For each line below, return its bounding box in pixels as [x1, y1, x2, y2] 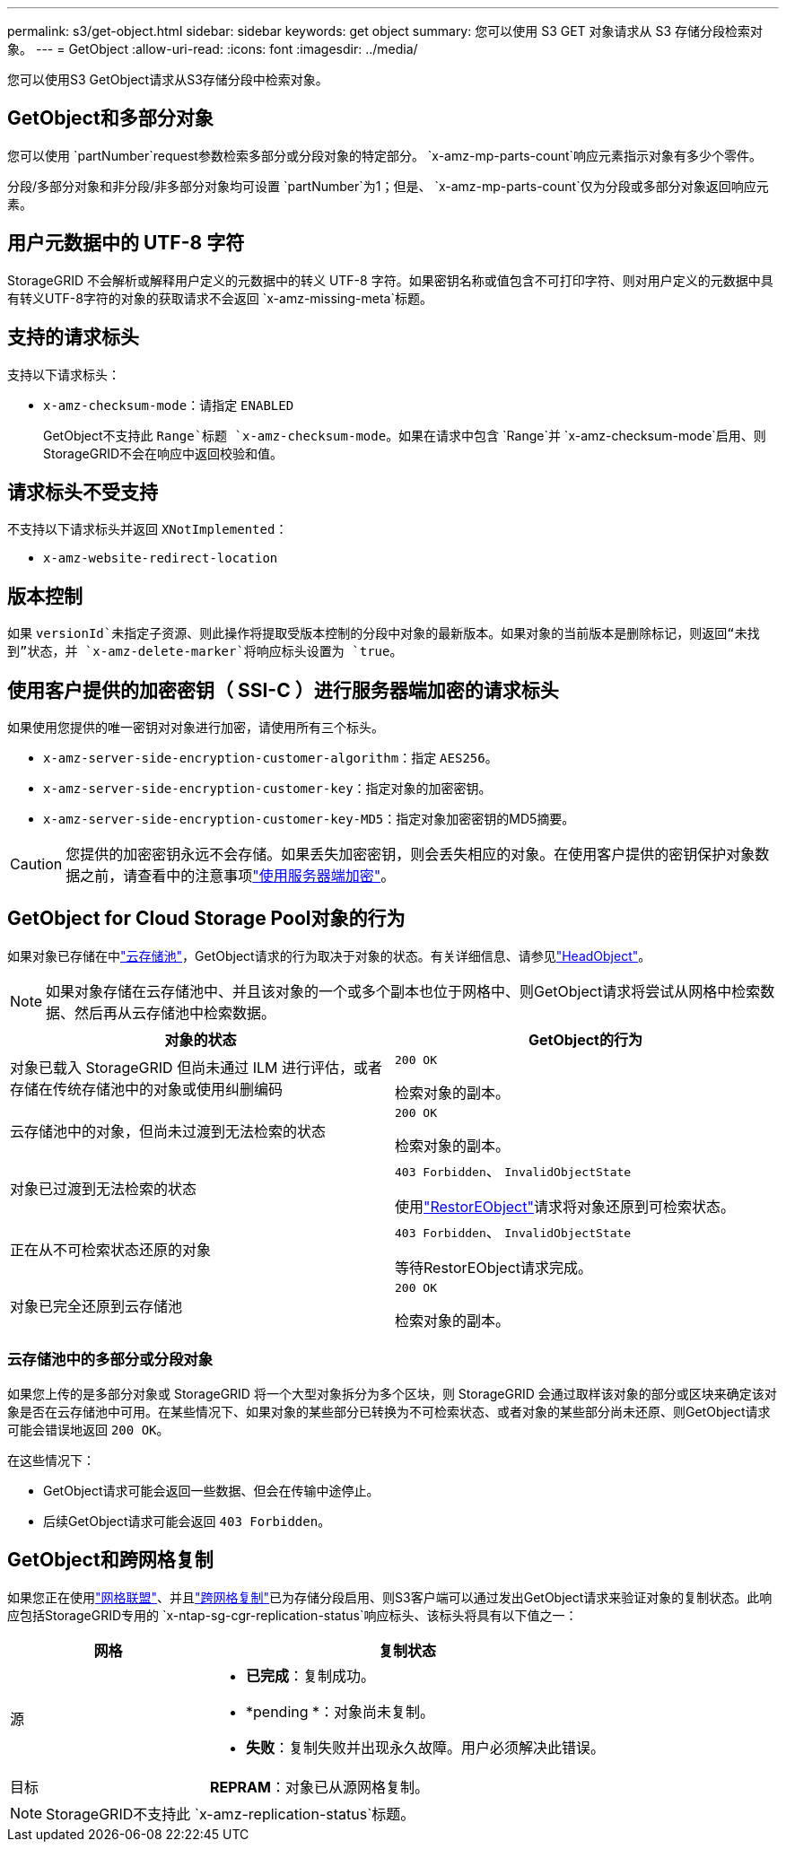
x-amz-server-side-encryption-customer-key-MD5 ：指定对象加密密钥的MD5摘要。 [43, 811, 575, 827]
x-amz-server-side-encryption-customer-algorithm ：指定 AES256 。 [43, 750, 498, 766]
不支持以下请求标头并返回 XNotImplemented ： [7, 521, 288, 537]
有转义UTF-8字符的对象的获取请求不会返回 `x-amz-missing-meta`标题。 [7, 290, 432, 306]
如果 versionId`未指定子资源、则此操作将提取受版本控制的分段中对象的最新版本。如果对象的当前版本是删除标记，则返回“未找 [7, 625, 760, 641]
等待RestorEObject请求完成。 [395, 1258, 593, 1277]
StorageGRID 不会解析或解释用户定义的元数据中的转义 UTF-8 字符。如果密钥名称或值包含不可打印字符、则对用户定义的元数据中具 [7, 272, 773, 288]
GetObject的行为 [528, 1030, 642, 1049]
